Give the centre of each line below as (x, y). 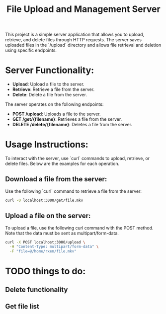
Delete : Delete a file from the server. (49, 95)
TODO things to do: (45, 271)
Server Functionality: (50, 70)
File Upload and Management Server (83, 9)
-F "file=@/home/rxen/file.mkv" (43, 251)
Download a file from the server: (56, 179)
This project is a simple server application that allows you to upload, (75, 35)
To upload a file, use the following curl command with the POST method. (79, 228)
